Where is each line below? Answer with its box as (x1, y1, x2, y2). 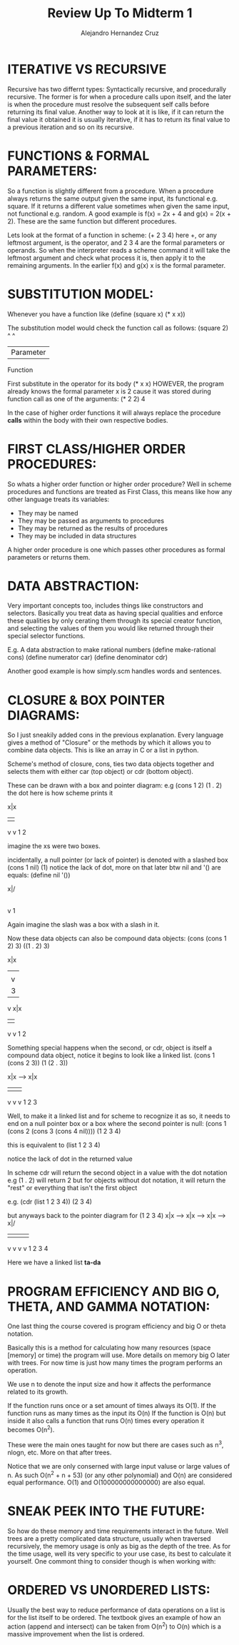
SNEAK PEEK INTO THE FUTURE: (7, 1503, 205, 1519)
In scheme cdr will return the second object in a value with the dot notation (7, 1169, 228, 1177)
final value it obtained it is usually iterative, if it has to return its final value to (7, 115, 230, 124)
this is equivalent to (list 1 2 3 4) (7, 1141, 101, 1150)
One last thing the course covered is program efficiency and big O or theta (7, 1322, 226, 1331)
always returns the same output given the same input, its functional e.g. (7, 194, 218, 203)
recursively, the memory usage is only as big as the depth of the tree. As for (7, 1542, 230, 1551)
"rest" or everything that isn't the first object (7, 1184, 138, 1192)
